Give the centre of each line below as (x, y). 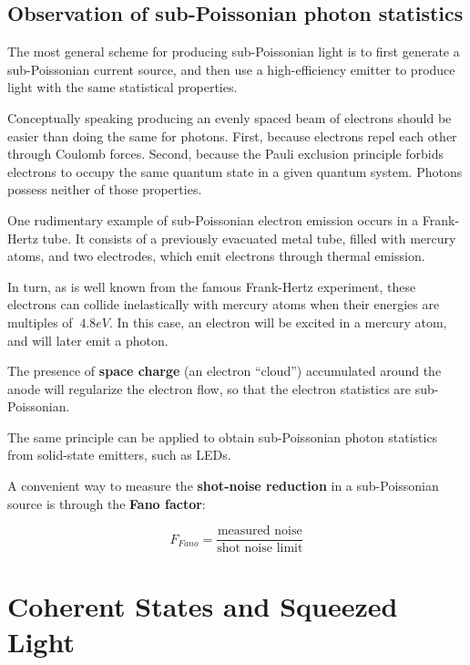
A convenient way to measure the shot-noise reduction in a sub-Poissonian (223, 486)
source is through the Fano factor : (107, 503)
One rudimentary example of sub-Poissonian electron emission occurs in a (213, 219)
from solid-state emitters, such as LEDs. (119, 455)
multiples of (40, 322)
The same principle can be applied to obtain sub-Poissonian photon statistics (223, 436)
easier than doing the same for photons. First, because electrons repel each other (232, 135)
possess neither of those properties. (105, 189)
